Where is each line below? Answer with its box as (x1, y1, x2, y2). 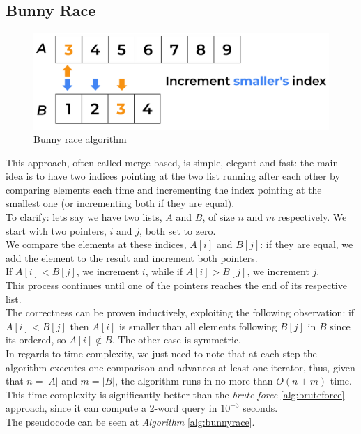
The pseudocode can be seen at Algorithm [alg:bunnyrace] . (6, 414, 255, 428)
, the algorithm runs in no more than (114, 373, 273, 388)
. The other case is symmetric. (112, 332, 241, 347)
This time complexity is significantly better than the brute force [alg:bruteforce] (6, 387, 345, 401)
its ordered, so (6, 332, 66, 347)
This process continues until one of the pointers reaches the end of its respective (6, 278, 347, 293)
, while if (145, 264, 183, 279)
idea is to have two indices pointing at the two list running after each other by (6, 169, 340, 183)
